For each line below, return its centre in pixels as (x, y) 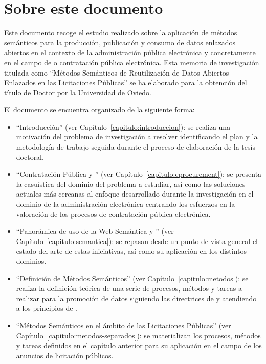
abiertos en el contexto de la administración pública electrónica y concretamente (130, 52)
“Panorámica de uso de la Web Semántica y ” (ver (95, 231)
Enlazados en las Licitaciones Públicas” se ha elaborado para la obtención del (126, 82)
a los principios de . (47, 308)
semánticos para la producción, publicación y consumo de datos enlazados (120, 42)
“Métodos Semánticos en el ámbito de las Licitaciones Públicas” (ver (124, 325)
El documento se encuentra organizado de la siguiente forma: (99, 110)
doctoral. (30, 156)
